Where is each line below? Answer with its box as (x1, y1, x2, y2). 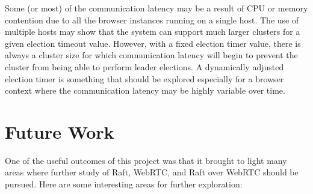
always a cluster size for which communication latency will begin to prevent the (5, 49, 298, 61)
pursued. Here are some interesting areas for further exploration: (5, 178, 243, 190)
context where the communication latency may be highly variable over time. (5, 84, 285, 97)
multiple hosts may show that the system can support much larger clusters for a (5, 25, 300, 38)
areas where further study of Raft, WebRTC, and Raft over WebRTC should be (5, 166, 299, 178)
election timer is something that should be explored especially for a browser (5, 72, 284, 85)
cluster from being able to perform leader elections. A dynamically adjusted (5, 60, 284, 73)
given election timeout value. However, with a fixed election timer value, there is (5, 37, 301, 49)
